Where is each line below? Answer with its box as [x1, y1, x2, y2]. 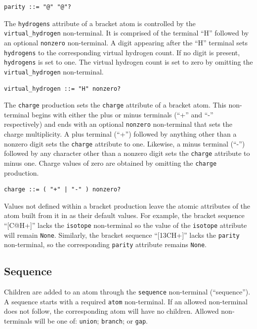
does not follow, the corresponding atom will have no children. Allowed [4, 306, 219, 316]
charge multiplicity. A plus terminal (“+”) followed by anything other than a [4, 129, 237, 139]
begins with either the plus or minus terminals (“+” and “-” [32, 109, 214, 119]
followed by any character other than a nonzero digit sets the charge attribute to [4, 148, 250, 158]
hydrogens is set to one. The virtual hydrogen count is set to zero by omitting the [4, 57, 253, 67]
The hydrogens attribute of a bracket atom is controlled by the [4, 18, 196, 28]
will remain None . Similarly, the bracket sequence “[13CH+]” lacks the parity [4, 229, 240, 240]
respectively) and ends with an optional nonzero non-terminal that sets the [4, 119, 232, 129]
